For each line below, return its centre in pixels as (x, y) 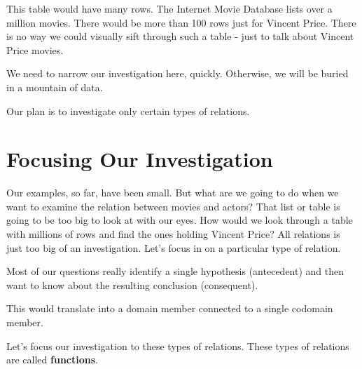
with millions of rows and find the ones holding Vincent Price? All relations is (173, 234)
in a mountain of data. (55, 87)
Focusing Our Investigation (140, 159)
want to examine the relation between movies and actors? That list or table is (173, 206)
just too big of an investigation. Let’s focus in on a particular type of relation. (174, 247)
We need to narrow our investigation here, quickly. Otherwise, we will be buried (177, 73)
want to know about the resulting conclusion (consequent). (132, 284)
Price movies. (35, 49)
